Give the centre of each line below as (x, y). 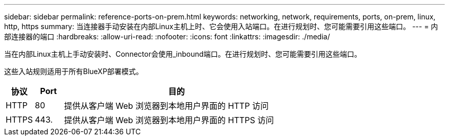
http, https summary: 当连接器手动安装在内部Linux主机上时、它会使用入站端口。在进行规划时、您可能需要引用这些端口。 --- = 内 (221, 26)
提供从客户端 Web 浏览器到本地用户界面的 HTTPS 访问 (169, 120)
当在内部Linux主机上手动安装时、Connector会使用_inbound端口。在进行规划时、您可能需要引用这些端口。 (183, 54)
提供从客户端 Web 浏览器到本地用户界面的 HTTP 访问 (166, 106)
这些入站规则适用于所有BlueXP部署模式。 (74, 71)
